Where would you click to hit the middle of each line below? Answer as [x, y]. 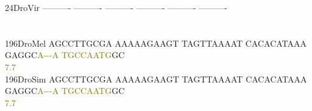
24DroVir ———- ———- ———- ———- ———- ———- [116, 7]
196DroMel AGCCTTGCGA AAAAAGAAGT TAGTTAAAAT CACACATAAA [156, 43]
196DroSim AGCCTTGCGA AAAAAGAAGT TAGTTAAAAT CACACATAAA [156, 79]
